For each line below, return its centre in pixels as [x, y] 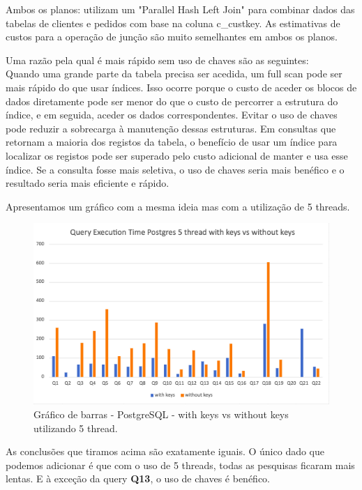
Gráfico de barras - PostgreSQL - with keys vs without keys [161, 414]
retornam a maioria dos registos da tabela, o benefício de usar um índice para [172, 142]
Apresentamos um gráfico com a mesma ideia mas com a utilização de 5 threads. [178, 206]
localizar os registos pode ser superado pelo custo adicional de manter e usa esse [177, 155]
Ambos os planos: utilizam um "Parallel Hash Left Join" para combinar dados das [180, 9]
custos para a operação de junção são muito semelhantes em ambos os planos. [172, 37]
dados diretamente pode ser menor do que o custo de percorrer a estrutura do [172, 101]
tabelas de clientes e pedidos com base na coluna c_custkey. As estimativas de [173, 23]
